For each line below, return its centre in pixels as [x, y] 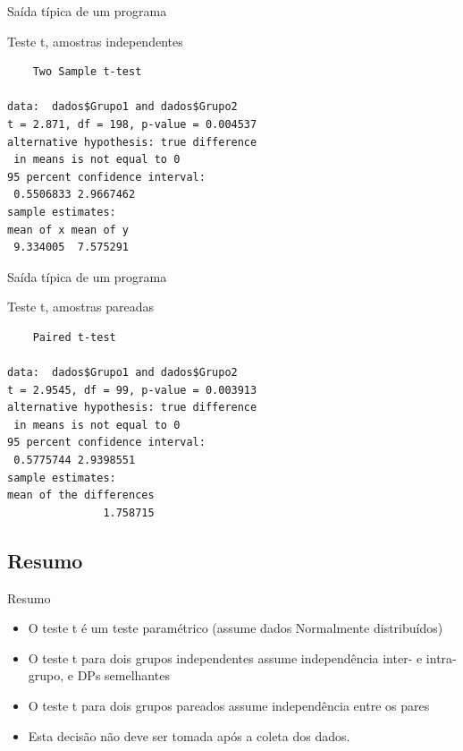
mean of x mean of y [68, 230]
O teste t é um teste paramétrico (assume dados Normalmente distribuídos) [236, 628]
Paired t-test [74, 337]
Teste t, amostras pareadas [81, 307]
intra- [441, 657]
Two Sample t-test [87, 72]
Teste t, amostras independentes [95, 41]
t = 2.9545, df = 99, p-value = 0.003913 [132, 390]
